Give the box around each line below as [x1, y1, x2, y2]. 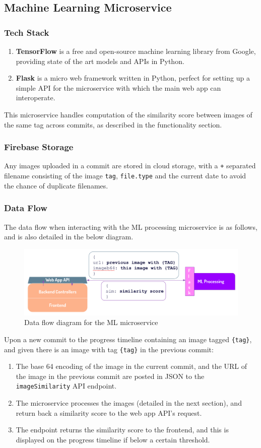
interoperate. [16, 92, 55, 103]
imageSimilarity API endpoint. [16, 380, 117, 391]
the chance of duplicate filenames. [4, 180, 108, 190]
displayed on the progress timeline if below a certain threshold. [16, 434, 210, 444]
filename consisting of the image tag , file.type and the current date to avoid [4, 170, 246, 181]
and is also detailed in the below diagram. [4, 231, 134, 242]
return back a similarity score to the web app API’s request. [16, 407, 202, 418]
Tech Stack [4, 26, 49, 38]
